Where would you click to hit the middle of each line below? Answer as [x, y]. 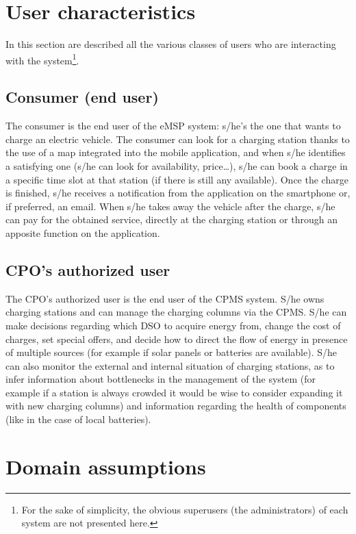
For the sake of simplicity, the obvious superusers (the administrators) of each [185, 509]
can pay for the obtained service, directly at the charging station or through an [171, 219]
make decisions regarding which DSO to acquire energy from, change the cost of [173, 325]
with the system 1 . [42, 59]
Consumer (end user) [82, 97]
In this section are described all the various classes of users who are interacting [171, 44]
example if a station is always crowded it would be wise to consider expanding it [174, 392]
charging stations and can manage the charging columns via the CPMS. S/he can [176, 312]
